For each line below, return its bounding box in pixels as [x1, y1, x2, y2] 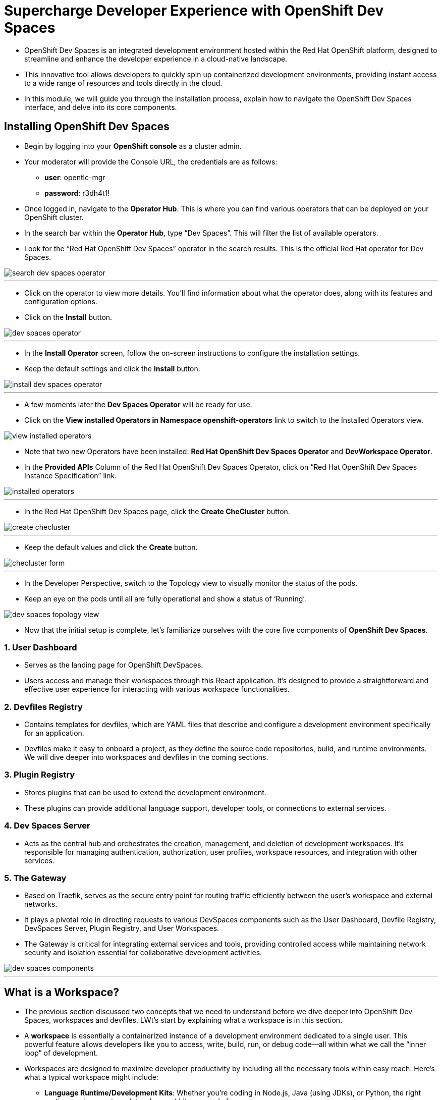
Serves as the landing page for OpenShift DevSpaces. [24, 661, 203, 670]
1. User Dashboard [4, 642, 77, 652]
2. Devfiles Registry [4, 701, 83, 712]
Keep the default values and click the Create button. [24, 542, 198, 552]
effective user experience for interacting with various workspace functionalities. [24, 685, 290, 694]
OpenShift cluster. [24, 212, 84, 222]
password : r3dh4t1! [44, 188, 110, 197]
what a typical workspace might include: [24, 1073, 158, 1082]
